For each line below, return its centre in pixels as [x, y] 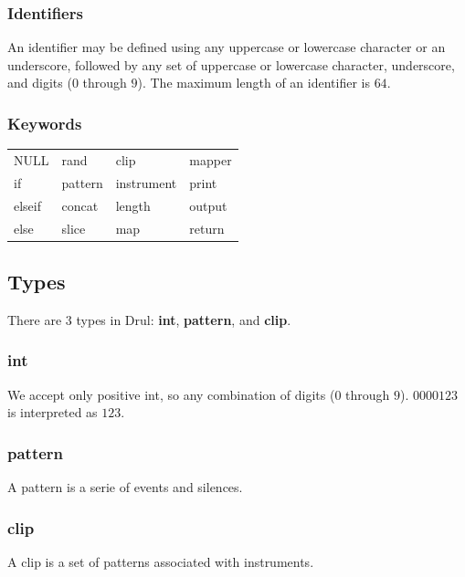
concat [80, 205]
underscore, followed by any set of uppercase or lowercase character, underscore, [231, 64]
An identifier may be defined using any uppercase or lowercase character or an [227, 47]
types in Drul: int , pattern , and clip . [184, 319]
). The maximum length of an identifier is [254, 83]
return [207, 228]
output [208, 205]
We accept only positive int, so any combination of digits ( [171, 394]
